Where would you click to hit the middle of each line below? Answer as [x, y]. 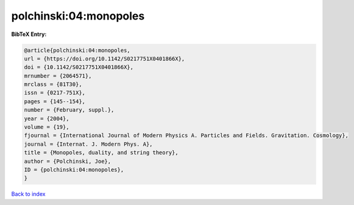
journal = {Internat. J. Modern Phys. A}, [88, 144]
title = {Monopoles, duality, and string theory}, [101, 153]
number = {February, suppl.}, [69, 110]
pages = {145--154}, [55, 101]
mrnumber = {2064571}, [58, 76]
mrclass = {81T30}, [53, 85]
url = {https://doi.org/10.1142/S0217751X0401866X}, [104, 59]
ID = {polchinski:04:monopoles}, [74, 170]
